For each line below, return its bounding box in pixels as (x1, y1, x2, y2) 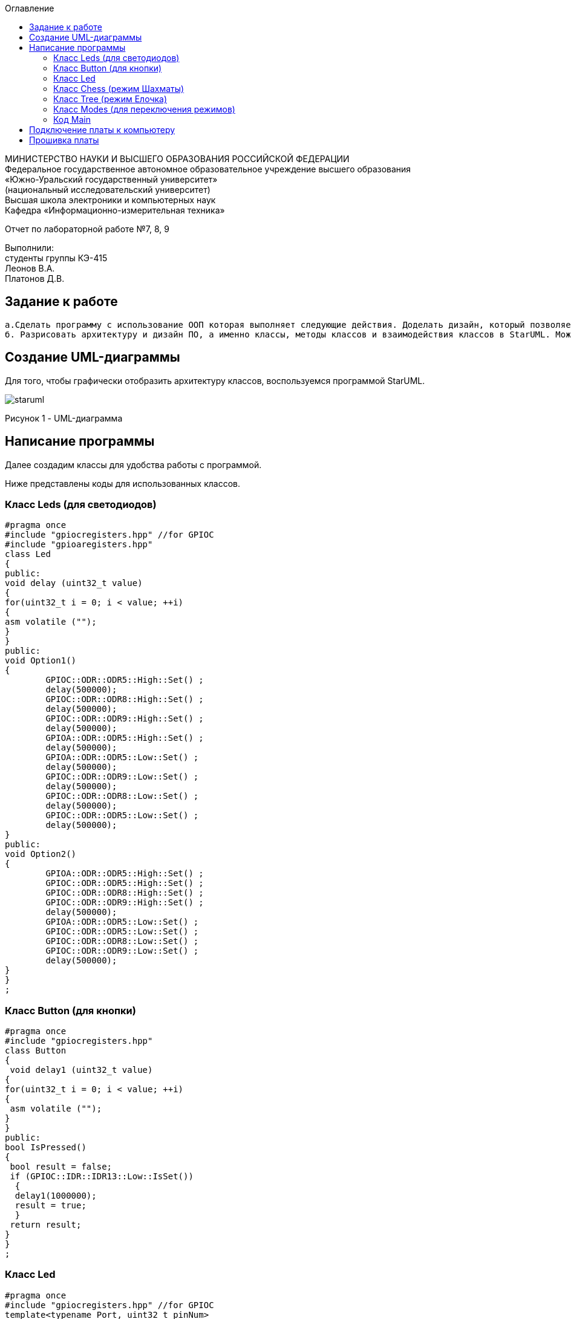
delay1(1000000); (15, 1191, 97, 1201)
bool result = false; (10, 1162, 113, 1172)
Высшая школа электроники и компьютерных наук (5, 195, 216, 205)
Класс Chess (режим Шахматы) (53, 83, 184, 94)
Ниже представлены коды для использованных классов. (5, 478, 241, 489)
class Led (5, 549, 51, 559)
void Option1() (5, 656, 77, 666)
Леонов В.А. (5, 263, 55, 273)
